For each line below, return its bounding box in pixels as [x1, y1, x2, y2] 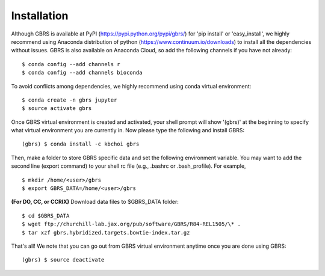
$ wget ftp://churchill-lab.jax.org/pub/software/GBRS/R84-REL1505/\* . [22, 221, 241, 228]
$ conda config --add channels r [22, 61, 120, 67]
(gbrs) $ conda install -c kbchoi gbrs [22, 141, 140, 147]
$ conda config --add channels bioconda [22, 69, 143, 76]
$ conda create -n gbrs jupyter [22, 96, 117, 103]
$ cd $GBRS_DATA [22, 212, 70, 219]
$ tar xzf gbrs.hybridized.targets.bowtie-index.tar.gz [22, 229, 190, 236]
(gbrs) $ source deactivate [22, 256, 105, 263]
